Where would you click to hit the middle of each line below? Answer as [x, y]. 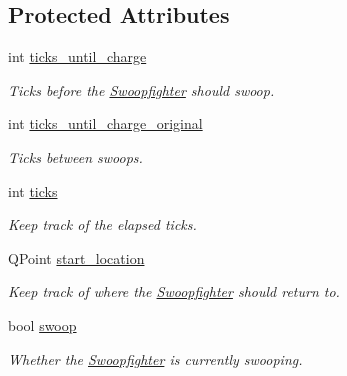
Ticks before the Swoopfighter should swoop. [141, 89]
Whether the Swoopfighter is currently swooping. [155, 358]
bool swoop [42, 324]
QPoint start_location [76, 257]
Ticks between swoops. [75, 156]
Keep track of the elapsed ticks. [102, 224]
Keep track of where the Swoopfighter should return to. [174, 291]
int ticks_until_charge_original [105, 123]
